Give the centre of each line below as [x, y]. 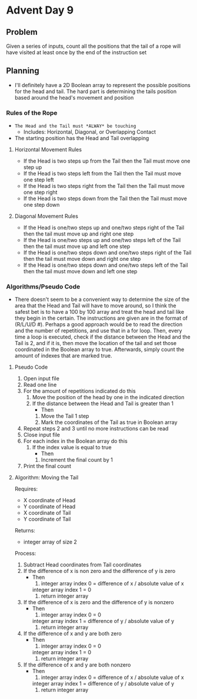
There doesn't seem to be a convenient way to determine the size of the [102, 299]
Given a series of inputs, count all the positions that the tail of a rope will [94, 46]
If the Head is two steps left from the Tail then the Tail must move [102, 174]
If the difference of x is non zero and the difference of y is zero [99, 571]
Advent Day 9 [40, 10]
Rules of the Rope [32, 112]
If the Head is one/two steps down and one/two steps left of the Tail [106, 265]
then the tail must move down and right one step [82, 259]
